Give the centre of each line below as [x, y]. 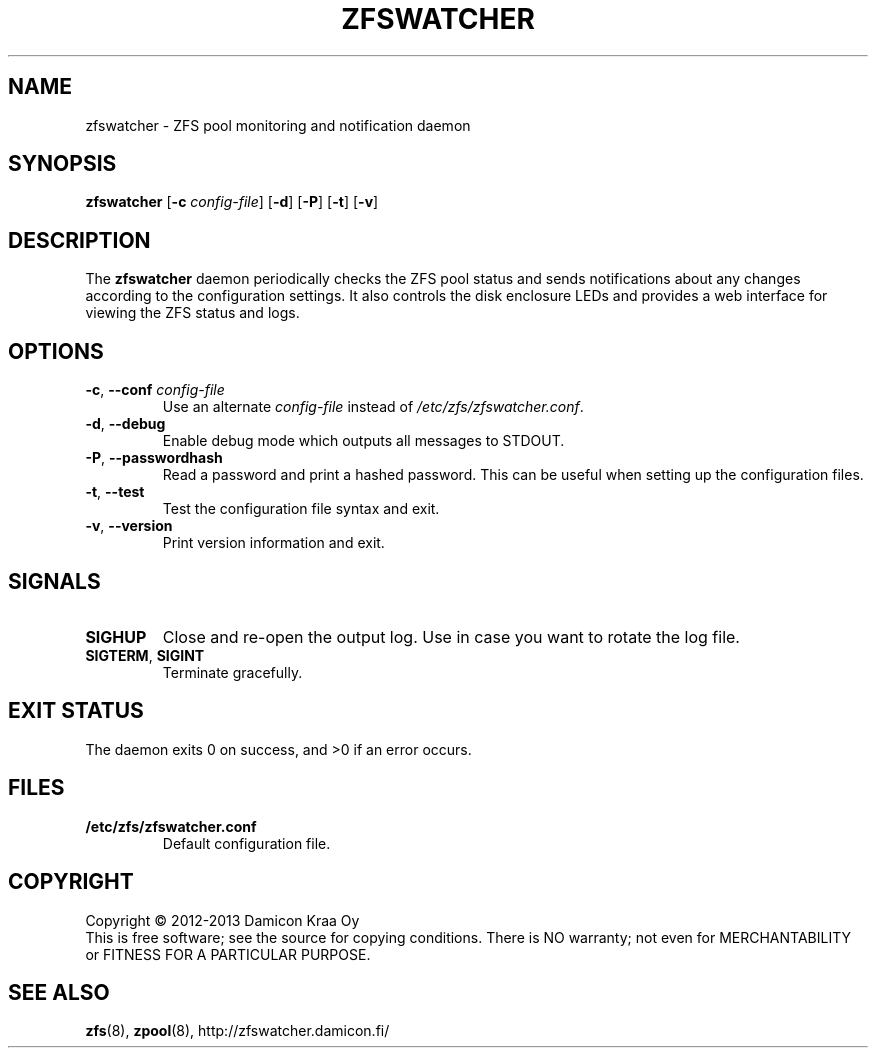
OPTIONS [56, 351]
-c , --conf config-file [155, 390]
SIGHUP [116, 636]
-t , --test [115, 492]
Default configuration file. [246, 843]
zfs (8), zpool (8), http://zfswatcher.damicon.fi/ [237, 1031]
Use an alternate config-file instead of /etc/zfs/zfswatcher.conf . [373, 407]
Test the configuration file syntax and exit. [301, 509]
